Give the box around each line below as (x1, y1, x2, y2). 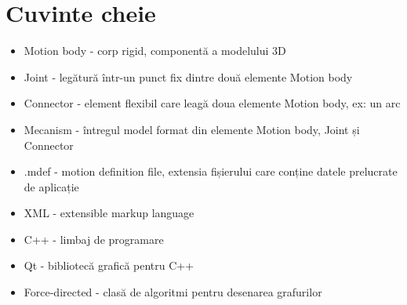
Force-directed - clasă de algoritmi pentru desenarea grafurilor (24, 284, 322, 300)
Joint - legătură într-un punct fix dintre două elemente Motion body (24, 68, 353, 85)
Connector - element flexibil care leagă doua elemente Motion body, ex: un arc (24, 95, 401, 111)
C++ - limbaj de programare (24, 231, 164, 247)
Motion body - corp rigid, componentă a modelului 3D (24, 42, 286, 59)
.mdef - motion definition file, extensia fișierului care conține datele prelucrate (24, 163, 398, 180)
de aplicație (24, 178, 79, 194)
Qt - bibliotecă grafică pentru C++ (24, 257, 194, 274)
